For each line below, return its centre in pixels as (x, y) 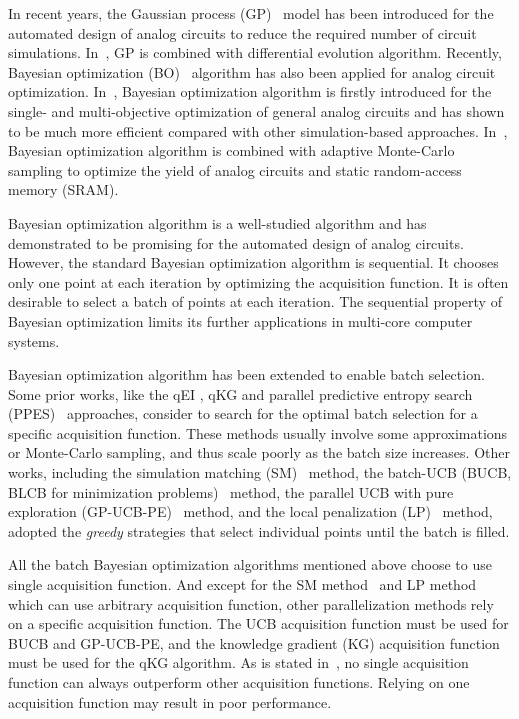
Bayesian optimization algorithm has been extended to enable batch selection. (246, 374)
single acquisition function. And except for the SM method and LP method (242, 584)
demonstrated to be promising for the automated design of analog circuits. (236, 242)
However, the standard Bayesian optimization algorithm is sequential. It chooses (253, 262)
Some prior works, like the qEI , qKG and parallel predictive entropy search (240, 393)
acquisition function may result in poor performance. (170, 701)
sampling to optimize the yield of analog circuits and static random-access (235, 169)
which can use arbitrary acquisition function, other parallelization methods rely (251, 603)
